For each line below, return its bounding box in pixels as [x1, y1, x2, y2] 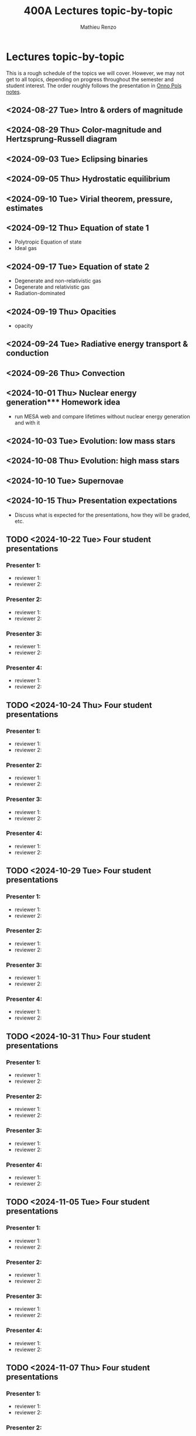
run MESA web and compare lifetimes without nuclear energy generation [14, 413, 190, 420]
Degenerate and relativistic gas [14, 283, 90, 290]
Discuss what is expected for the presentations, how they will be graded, [14, 511, 190, 518]
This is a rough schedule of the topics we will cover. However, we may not [6, 69, 184, 77]
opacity [14, 322, 33, 329]
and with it [14, 419, 40, 426]
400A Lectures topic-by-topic [23, 4, 173, 18]
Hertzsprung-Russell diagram [6, 134, 117, 144]
